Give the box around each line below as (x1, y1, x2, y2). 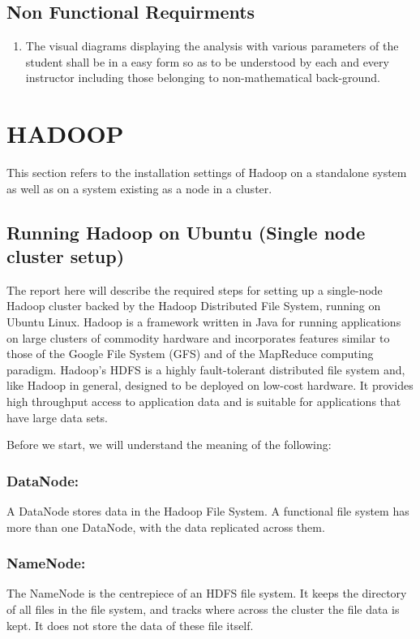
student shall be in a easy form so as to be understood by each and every (25, 53, 389, 70)
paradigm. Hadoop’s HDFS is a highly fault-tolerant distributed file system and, (6, 361, 405, 378)
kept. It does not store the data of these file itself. (6, 616, 254, 633)
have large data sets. (6, 408, 109, 425)
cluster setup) (6, 244, 125, 269)
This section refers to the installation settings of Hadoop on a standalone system (6, 164, 407, 181)
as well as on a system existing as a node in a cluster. (6, 179, 272, 196)
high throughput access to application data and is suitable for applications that (6, 393, 401, 410)
